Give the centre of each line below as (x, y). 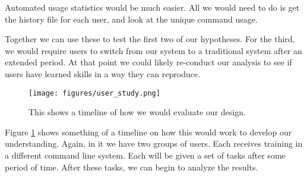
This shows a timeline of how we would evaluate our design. (137, 112)
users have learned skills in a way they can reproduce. (103, 73)
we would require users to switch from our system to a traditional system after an (153, 50)
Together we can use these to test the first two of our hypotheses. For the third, (150, 39)
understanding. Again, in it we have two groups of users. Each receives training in (154, 143)
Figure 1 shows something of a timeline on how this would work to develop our (148, 132)
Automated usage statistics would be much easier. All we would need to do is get (152, 7)
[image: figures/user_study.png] (94, 93)
